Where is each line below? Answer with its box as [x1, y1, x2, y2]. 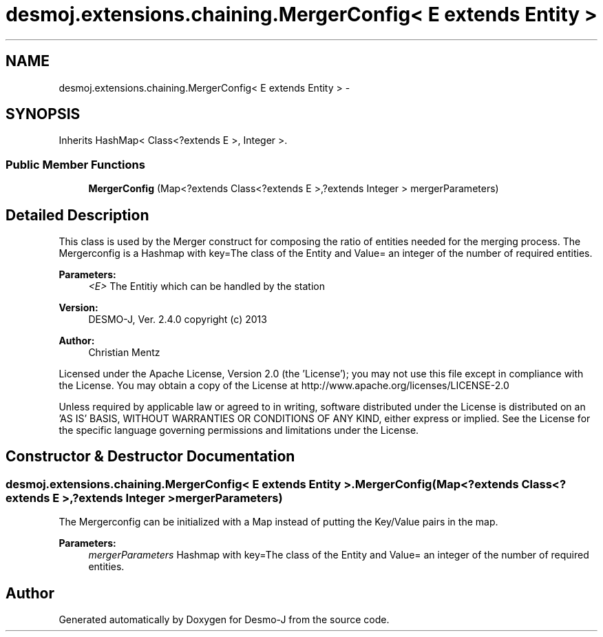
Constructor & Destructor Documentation [6, 448, 295, 466]
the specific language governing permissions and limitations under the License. [59, 424, 419, 437]
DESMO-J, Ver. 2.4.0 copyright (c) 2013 [88, 313, 267, 326]
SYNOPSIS [6, 105, 81, 123]
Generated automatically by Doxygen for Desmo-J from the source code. [59, 614, 390, 626]
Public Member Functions [6, 157, 145, 171]
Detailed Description [6, 206, 149, 224]
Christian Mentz [88, 346, 160, 359]
